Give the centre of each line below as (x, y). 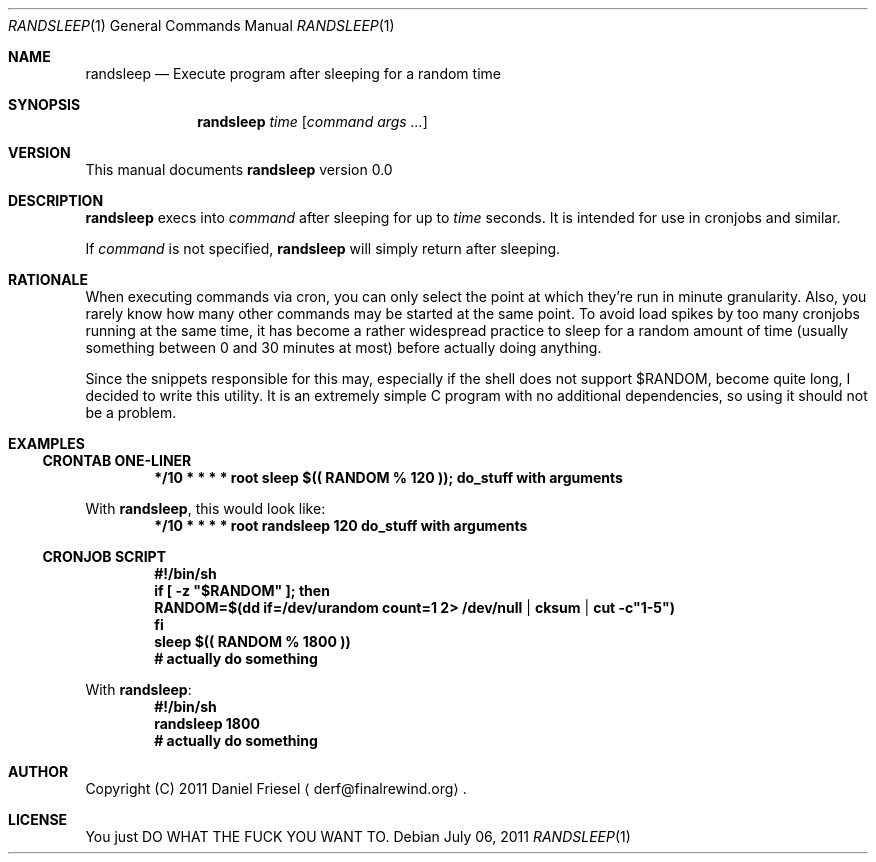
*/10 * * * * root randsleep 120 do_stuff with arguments (341, 525)
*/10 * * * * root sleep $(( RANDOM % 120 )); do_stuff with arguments (388, 477)
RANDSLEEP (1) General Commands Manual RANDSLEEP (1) (201, 25)
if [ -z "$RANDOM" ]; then (242, 590)
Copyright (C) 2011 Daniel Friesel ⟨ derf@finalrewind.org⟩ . (276, 788)
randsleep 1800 (207, 723)
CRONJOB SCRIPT (104, 556)
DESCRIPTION (56, 200)
